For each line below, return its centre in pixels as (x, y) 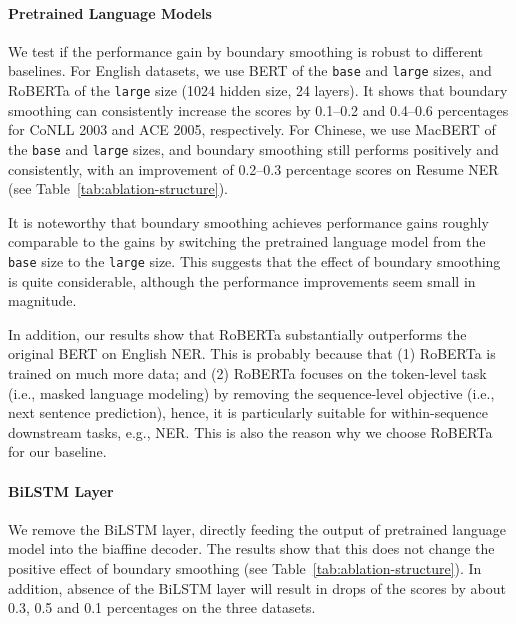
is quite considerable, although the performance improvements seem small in (242, 280)
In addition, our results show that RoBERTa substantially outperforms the (237, 333)
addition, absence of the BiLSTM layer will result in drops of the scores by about (257, 587)
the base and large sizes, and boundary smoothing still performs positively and (253, 148)
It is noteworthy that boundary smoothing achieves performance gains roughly (248, 221)
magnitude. (42, 300)
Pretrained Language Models (110, 12)
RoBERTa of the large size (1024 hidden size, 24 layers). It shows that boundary (258, 90)
